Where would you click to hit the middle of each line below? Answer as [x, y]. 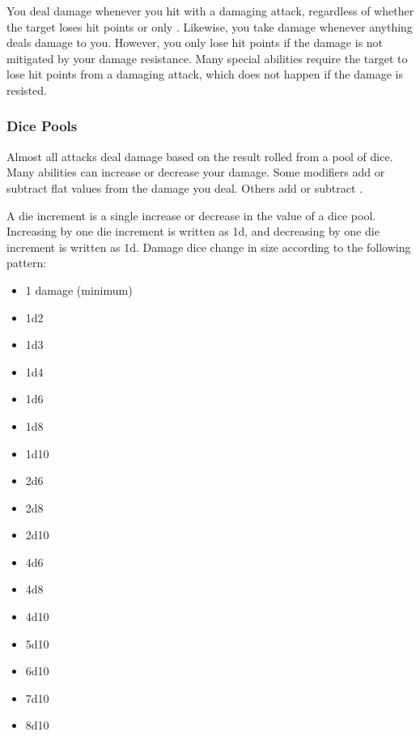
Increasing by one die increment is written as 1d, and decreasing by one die [193, 231]
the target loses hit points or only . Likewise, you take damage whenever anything [210, 26]
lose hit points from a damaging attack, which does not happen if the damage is [205, 74]
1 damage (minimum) [79, 289]
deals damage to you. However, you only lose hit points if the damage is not [195, 43]
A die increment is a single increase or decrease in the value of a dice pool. [191, 215]
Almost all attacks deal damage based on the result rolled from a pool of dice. [200, 156]
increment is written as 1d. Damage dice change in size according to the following [209, 247]
